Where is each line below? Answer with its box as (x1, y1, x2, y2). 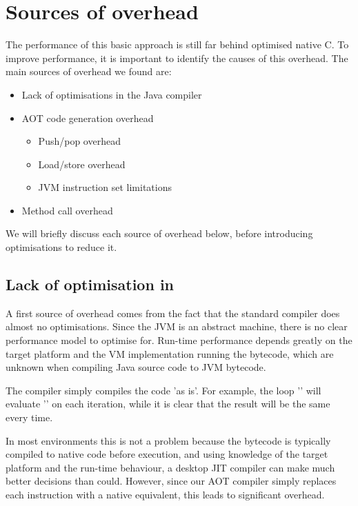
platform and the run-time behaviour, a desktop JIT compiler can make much (6, 460, 335, 474)
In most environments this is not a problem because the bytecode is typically (6, 433, 331, 447)
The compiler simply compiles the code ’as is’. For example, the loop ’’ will (6, 383, 321, 397)
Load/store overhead (38, 156, 126, 171)
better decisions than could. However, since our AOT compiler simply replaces (6, 474, 337, 488)
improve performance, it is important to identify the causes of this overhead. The (6, 50, 348, 65)
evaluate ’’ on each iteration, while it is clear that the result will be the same (6, 396, 330, 411)
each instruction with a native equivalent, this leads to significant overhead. (6, 487, 325, 501)
